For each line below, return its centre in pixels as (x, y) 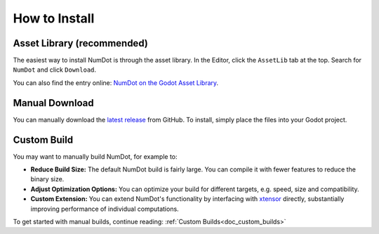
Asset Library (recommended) (81, 43)
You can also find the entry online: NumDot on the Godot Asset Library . (116, 83)
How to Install (54, 18)
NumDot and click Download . (55, 70)
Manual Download (53, 103)
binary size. (47, 179)
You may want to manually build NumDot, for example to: (95, 156)
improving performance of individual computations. (105, 209)
